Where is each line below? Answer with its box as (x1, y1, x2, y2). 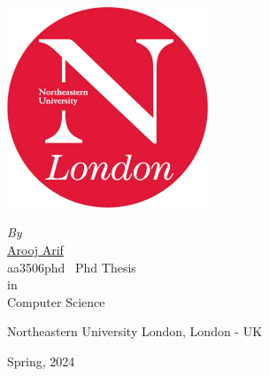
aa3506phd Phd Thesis (7, 257, 136, 276)
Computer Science (7, 292, 105, 311)
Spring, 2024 (7, 351, 75, 370)
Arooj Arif (7, 240, 64, 258)
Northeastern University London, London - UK (7, 322, 263, 341)
